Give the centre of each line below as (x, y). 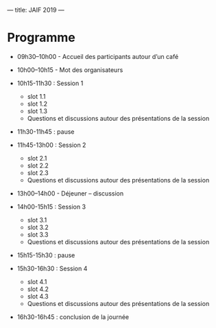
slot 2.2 (38, 165)
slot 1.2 (37, 104)
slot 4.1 (37, 281)
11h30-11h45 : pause (46, 131)
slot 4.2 (38, 289)
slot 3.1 (37, 220)
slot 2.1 (37, 158)
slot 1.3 (37, 111)
